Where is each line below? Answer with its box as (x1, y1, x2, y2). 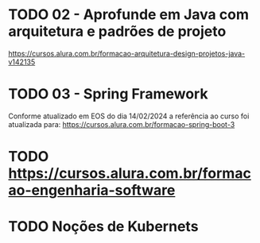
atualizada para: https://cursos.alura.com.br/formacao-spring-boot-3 (8, 119, 235, 129)
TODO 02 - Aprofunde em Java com (8, 6, 249, 24)
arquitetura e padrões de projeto (8, 22, 227, 40)
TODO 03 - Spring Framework (8, 85, 208, 103)
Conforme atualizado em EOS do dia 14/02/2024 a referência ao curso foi (8, 111, 250, 121)
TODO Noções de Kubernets (8, 218, 199, 236)
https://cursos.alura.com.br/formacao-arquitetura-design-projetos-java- (8, 48, 246, 58)
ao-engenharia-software (8, 181, 176, 199)
